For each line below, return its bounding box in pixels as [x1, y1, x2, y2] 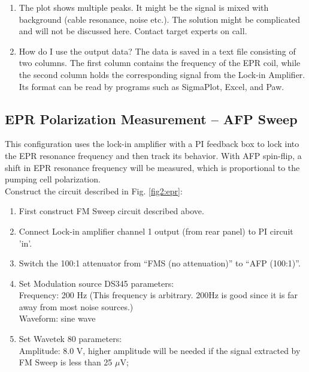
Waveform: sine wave [19, 312, 96, 325]
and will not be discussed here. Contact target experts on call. [19, 25, 247, 37]
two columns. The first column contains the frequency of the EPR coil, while [19, 56, 301, 69]
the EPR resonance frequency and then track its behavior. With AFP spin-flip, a [5, 149, 302, 161]
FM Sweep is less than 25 [19, 356, 113, 368]
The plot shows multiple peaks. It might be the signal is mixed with [19, 1, 269, 13]
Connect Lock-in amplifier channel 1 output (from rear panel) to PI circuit [19, 224, 293, 237]
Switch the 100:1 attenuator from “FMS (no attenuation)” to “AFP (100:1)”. [19, 257, 301, 269]
